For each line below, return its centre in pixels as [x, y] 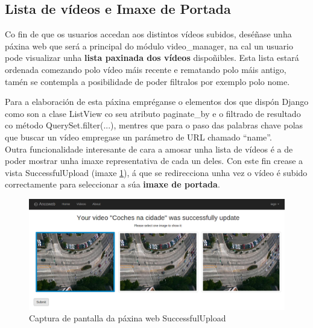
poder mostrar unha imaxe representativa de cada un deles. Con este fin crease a [154, 161]
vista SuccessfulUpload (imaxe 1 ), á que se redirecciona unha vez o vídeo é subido [156, 172]
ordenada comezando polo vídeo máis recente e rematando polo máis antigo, [146, 69]
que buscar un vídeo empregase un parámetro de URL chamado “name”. [138, 137]
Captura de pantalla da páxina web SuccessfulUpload [128, 318]
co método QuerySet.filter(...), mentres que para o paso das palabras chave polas [154, 125]
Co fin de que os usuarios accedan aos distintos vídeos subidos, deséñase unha [148, 34]
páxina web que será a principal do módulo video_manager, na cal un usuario [149, 46]
